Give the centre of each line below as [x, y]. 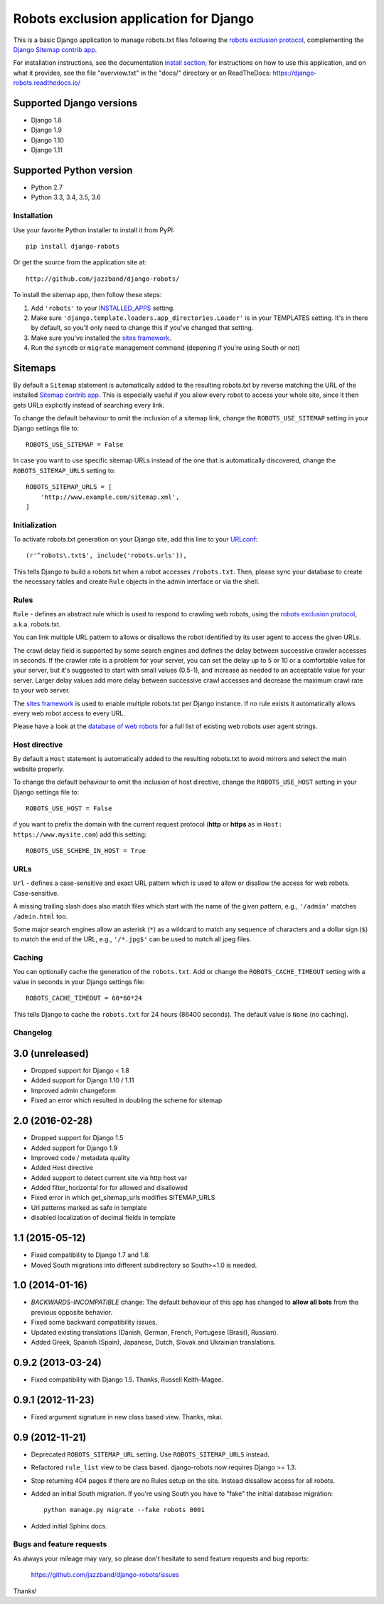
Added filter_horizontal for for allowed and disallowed [110, 1188]
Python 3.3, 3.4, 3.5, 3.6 [66, 197]
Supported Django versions [75, 103]
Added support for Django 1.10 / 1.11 [82, 1080]
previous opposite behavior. [72, 1312]
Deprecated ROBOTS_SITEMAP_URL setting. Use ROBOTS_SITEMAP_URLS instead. [150, 1454]
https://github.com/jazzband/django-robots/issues [105, 1575]
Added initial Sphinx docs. [69, 1526]
